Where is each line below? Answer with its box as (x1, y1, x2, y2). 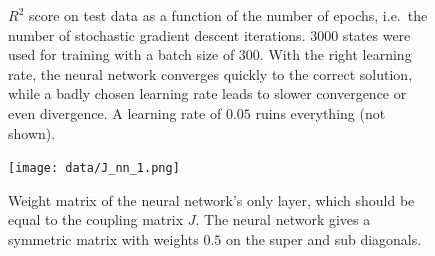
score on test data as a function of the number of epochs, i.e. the (28, 5, 428, 25)
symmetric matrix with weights (8, 229, 199, 249)
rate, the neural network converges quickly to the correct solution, (8, 63, 413, 84)
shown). (8, 122, 56, 143)
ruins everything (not (255, 102, 386, 123)
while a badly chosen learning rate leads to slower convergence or (8, 83, 407, 104)
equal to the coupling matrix (8, 209, 184, 230)
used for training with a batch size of (8, 44, 235, 65)
